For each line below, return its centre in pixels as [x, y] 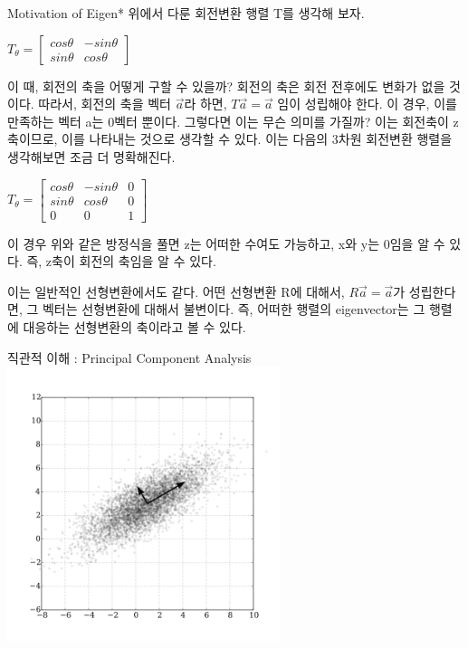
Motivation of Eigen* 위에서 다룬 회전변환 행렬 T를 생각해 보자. [186, 13]
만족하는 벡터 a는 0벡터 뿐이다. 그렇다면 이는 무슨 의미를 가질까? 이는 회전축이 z [233, 121]
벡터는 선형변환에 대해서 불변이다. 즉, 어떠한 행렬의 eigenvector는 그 [234, 309]
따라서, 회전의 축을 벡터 [105, 104]
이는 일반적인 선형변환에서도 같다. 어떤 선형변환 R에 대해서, [176, 291]
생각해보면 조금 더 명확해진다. [91, 156]
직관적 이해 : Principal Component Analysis [129, 357]
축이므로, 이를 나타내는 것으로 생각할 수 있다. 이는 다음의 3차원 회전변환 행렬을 [230, 139]
